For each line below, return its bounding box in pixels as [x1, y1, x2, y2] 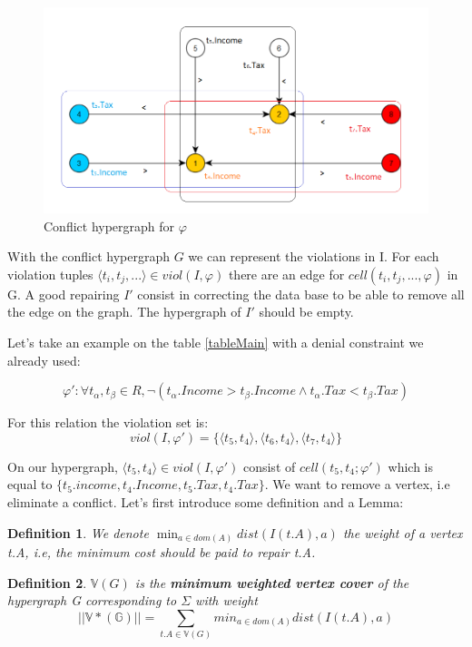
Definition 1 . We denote [7, 523, 149, 542]
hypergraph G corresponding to [7, 591, 177, 610]
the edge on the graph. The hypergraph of [7, 302, 241, 321]
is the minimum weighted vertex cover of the [134, 573, 409, 592]
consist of [242, 456, 296, 475]
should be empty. [259, 302, 354, 321]
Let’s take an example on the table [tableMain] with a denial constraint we [7, 332, 424, 351]
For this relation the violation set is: [7, 413, 209, 432]
